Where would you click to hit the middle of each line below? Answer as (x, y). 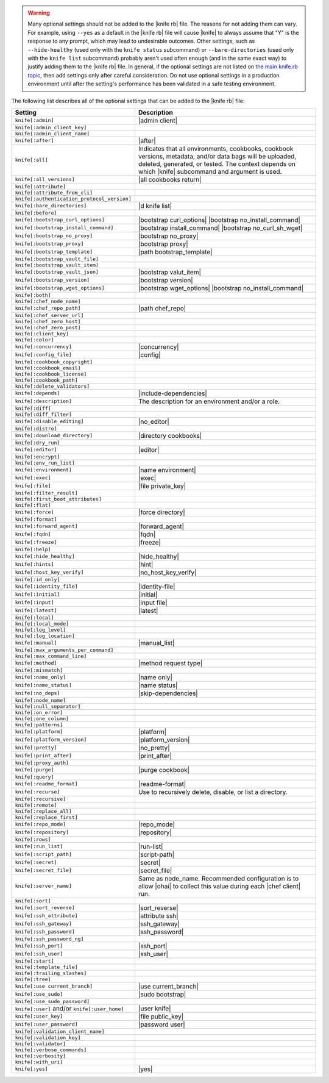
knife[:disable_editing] (49, 422)
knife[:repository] (42, 832)
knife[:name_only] (41, 677)
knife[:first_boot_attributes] (58, 499)
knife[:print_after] (44, 756)
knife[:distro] (36, 428)
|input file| (153, 602)
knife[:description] (44, 402)
